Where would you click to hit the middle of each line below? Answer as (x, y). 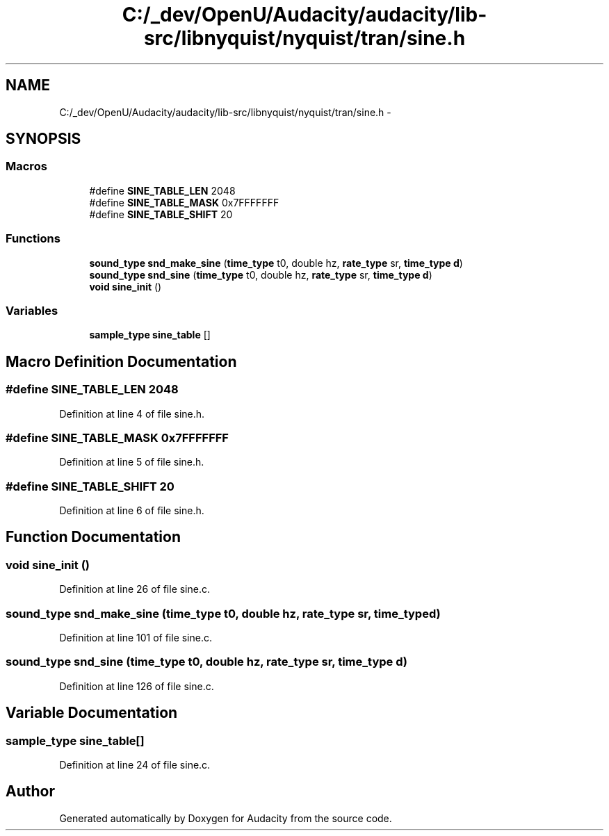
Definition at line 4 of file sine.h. (132, 413)
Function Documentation (93, 537)
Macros (26, 166)
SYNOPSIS (43, 139)
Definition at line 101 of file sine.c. (136, 638)
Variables (32, 310)
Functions (33, 239)
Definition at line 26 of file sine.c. (135, 589)
